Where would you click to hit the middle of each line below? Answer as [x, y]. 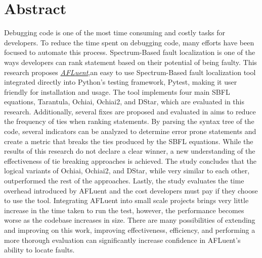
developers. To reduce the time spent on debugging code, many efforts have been [129, 42]
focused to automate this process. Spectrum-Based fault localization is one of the [130, 52]
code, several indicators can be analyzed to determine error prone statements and [130, 131]
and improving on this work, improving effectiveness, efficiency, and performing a [130, 230]
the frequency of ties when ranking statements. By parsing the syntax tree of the [129, 121]
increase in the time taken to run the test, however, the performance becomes [124, 210]
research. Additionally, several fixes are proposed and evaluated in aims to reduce [130, 111]
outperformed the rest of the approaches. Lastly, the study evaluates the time [124, 181]
